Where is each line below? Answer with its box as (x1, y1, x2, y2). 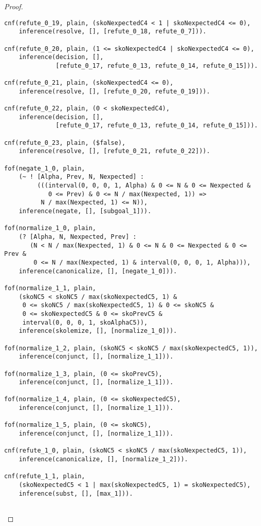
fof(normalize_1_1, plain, (4, 284, 96, 292)
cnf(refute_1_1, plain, (4, 473, 85, 480)
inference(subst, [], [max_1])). (18, 490, 133, 497)
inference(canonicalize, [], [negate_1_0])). (18, 267, 177, 275)
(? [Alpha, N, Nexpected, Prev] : (18, 233, 137, 240)
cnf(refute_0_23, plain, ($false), (4, 139, 126, 146)
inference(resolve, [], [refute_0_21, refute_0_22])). (18, 147, 210, 155)
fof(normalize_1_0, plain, (4, 224, 96, 232)
